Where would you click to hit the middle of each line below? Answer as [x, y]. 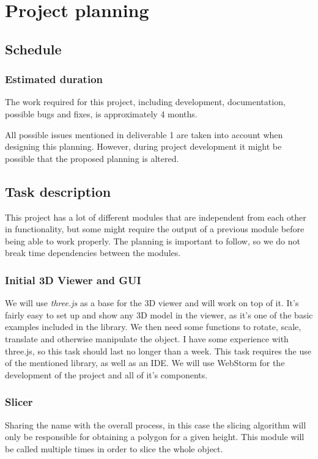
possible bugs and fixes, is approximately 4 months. [101, 113]
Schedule [33, 49]
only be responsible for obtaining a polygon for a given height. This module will [155, 437]
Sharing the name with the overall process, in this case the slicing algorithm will [156, 424]
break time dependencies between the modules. [93, 253]
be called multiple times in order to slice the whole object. [114, 448]
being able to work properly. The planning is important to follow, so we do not [153, 241]
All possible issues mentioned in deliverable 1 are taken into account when [144, 134]
